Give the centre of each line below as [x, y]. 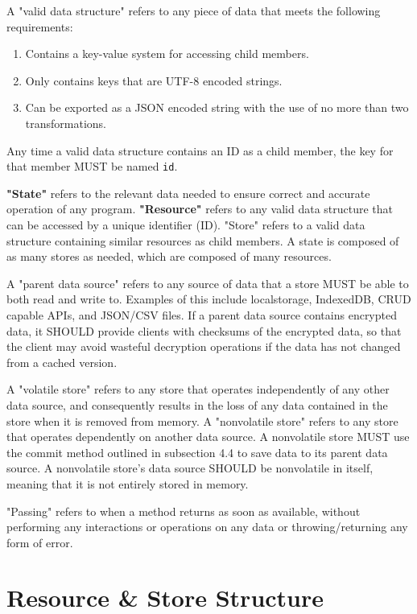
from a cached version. [62, 362]
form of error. [40, 542]
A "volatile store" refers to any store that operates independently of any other [198, 389]
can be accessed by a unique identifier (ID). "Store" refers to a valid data [186, 225]
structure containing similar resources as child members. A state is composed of [203, 240]
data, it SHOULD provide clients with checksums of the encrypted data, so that [204, 330]
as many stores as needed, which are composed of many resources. [169, 256]
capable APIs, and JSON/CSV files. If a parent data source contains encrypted [202, 314]
